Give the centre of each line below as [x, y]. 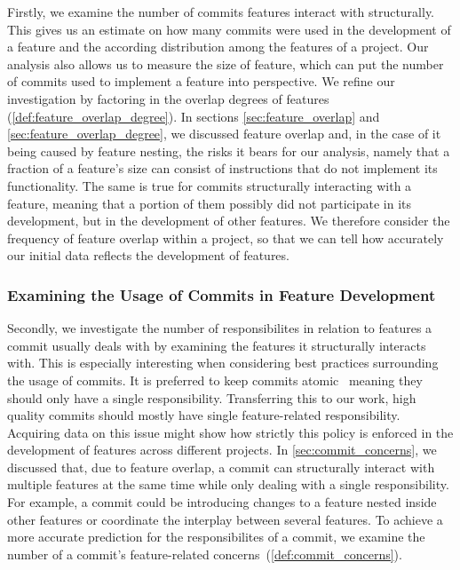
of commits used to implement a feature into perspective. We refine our [201, 81]
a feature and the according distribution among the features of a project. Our [218, 47]
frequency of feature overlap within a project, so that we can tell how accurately [226, 237]
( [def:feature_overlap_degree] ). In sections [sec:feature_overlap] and [194, 116]
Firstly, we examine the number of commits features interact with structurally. [221, 12]
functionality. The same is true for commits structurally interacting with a [210, 185]
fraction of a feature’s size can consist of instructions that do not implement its [222, 168]
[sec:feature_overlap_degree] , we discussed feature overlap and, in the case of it [224, 134]
